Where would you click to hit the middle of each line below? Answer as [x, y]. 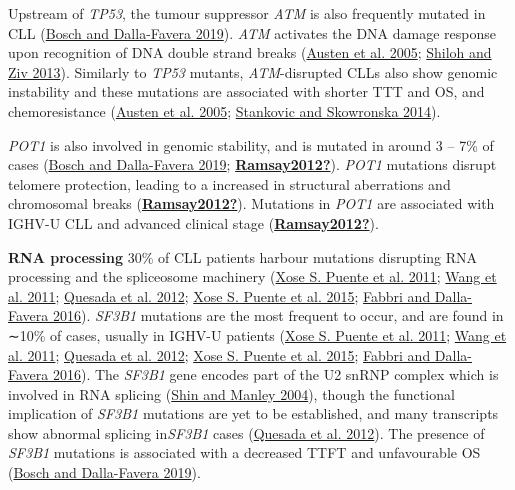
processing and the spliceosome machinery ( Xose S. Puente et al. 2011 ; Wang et [252, 276]
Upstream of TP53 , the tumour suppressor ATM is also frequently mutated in [247, 13]
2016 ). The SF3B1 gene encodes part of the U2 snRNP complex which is [275, 374]
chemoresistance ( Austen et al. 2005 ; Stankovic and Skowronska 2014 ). [224, 110]
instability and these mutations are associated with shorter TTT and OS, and [246, 91]
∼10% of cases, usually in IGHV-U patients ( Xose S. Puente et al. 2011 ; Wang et [257, 334]
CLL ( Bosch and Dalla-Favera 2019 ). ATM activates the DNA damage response [252, 32]
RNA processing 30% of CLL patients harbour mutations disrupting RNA [243, 256]
